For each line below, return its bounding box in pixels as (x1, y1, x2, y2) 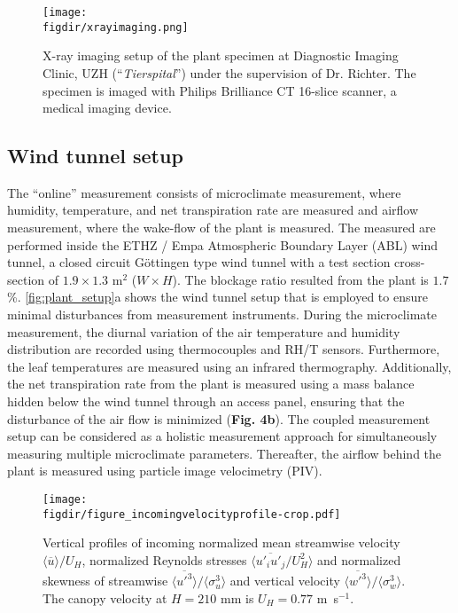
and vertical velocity (229, 571, 340, 590)
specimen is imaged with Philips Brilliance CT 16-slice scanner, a (43, 81, 397, 99)
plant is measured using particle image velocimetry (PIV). (7, 461, 322, 480)
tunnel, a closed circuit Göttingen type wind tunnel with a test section (7, 253, 391, 271)
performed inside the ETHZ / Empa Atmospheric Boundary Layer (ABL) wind (7, 235, 439, 254)
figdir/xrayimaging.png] (43, 20, 189, 34)
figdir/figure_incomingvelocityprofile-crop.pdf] (43, 507, 341, 521)
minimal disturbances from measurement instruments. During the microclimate (7, 305, 437, 324)
